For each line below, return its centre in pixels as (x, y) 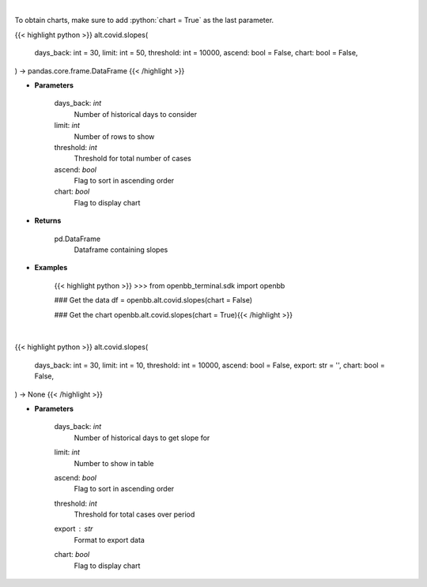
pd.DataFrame (77, 239)
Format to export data (110, 540)
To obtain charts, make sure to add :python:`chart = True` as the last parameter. (144, 21)
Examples (51, 268)
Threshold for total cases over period (134, 514)
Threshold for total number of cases (132, 159)
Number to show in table (114, 463)
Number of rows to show (114, 136)
